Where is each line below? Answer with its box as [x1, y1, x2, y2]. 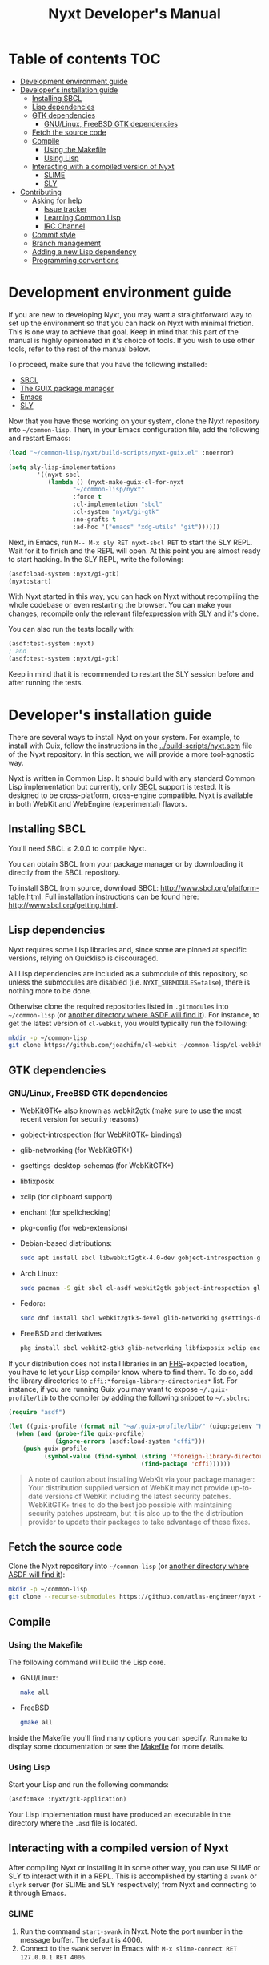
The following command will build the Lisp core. [8, 1657, 167, 1667]
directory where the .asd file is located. [8, 1817, 138, 1828]
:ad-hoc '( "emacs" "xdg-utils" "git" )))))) [72, 523, 220, 531]
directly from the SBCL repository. [8, 867, 121, 877]
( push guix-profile [22, 1445, 88, 1453]
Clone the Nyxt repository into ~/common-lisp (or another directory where [8, 1561, 250, 1571]
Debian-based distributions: [19, 1239, 112, 1247]
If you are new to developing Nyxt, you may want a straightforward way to [8, 309, 252, 319]
